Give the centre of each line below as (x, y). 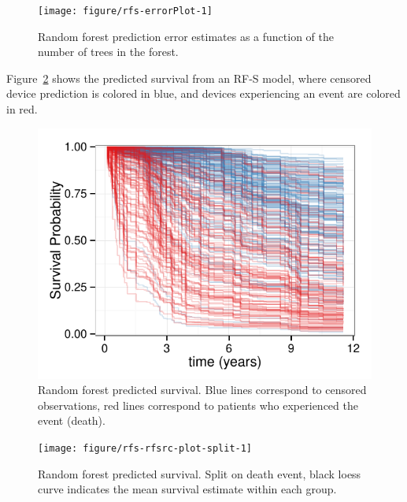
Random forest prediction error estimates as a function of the (186, 36)
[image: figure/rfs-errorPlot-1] (125, 11)
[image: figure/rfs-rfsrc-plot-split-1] (145, 448)
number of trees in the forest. (108, 52)
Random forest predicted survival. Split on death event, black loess (200, 473)
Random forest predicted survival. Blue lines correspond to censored (202, 390)
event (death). (72, 420)
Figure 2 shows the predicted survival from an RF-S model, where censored (189, 78)
